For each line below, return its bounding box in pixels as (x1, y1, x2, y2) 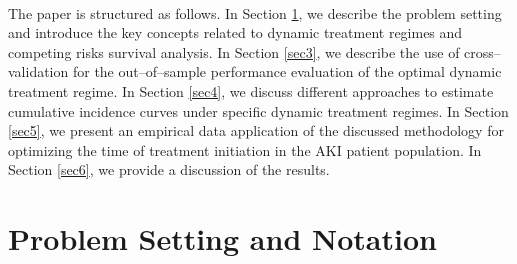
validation (8, 61, 69, 82)
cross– (464, 41, 501, 62)
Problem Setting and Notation (8, 218, 437, 259)
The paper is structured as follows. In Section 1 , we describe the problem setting (8, 2, 502, 23)
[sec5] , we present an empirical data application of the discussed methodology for (8, 120, 504, 141)
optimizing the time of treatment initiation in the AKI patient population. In (8, 139, 482, 160)
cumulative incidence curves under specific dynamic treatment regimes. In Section (8, 100, 509, 121)
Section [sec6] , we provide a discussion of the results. (8, 159, 330, 180)
